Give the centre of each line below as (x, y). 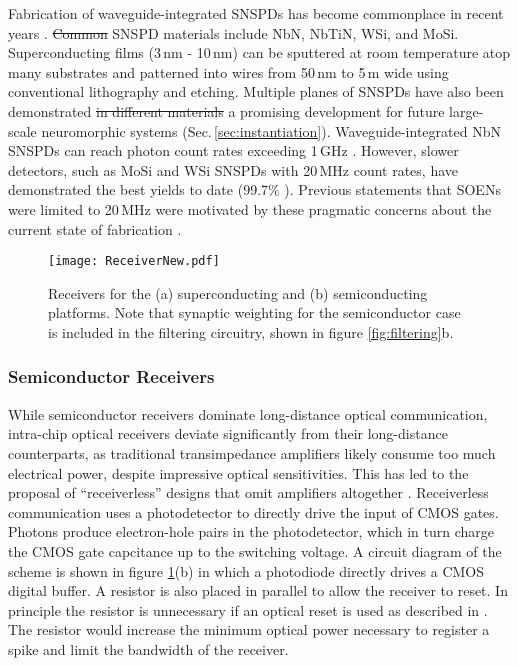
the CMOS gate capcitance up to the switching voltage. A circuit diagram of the (255, 550)
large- (466, 110)
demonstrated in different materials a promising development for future (226, 110)
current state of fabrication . (95, 228)
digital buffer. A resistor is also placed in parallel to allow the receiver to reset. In (258, 590)
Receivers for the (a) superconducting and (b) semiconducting (238, 292)
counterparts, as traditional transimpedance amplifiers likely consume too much (252, 452)
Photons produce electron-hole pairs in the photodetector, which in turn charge (251, 531)
